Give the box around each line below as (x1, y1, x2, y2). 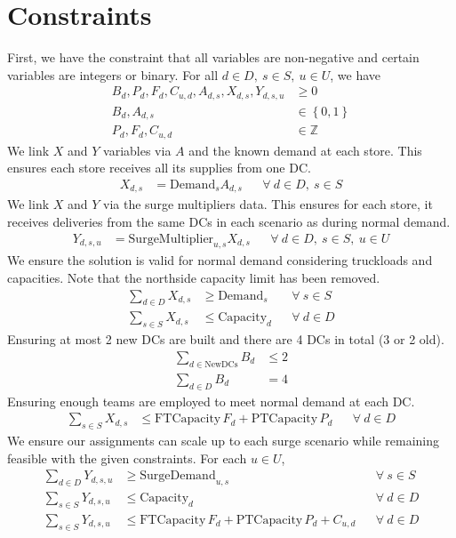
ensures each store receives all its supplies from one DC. (7, 158, 311, 177)
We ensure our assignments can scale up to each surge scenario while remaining (7, 430, 440, 449)
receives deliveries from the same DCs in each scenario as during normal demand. (7, 213, 451, 231)
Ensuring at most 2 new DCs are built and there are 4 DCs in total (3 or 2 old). (7, 330, 444, 349)
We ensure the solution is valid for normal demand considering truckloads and (7, 251, 433, 269)
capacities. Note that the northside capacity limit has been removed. (7, 269, 380, 287)
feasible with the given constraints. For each (7, 448, 247, 467)
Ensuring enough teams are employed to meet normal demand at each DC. (7, 391, 415, 410)
